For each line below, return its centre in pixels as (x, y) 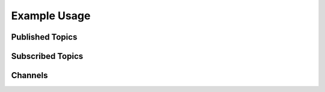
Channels (29, 75)
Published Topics (44, 37)
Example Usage (51, 16)
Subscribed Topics (47, 56)
